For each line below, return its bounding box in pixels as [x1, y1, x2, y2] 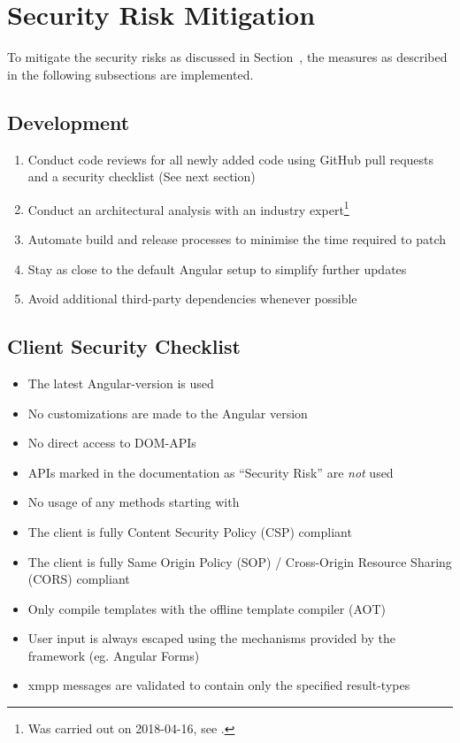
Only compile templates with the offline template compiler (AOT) [27, 599, 386, 617]
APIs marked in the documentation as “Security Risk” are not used [27, 463, 394, 481]
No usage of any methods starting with [27, 493, 240, 511]
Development [7, 108, 130, 135]
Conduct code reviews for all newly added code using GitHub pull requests [27, 149, 434, 168]
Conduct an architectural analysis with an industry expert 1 [27, 197, 349, 218]
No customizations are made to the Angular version [27, 403, 308, 422]
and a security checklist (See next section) [27, 167, 256, 186]
